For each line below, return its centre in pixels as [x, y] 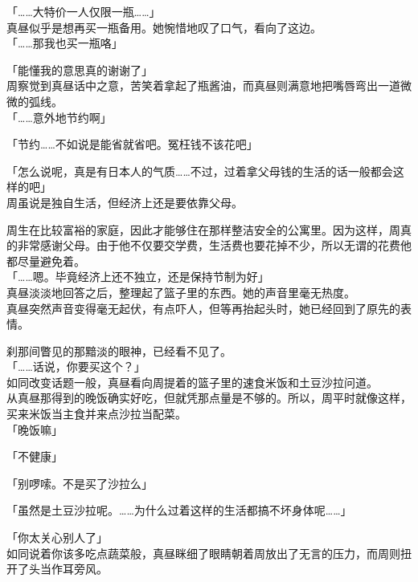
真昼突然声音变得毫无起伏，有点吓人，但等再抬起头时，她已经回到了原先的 [203, 308]
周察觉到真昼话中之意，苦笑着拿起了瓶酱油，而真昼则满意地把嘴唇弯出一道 [203, 85]
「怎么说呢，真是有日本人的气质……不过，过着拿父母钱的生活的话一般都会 [200, 171]
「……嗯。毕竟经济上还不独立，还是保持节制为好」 [138, 277]
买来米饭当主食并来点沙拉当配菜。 [96, 414]
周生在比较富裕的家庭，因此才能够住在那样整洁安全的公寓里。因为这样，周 [203, 229]
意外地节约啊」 [72, 117]
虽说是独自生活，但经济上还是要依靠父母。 [130, 202]
